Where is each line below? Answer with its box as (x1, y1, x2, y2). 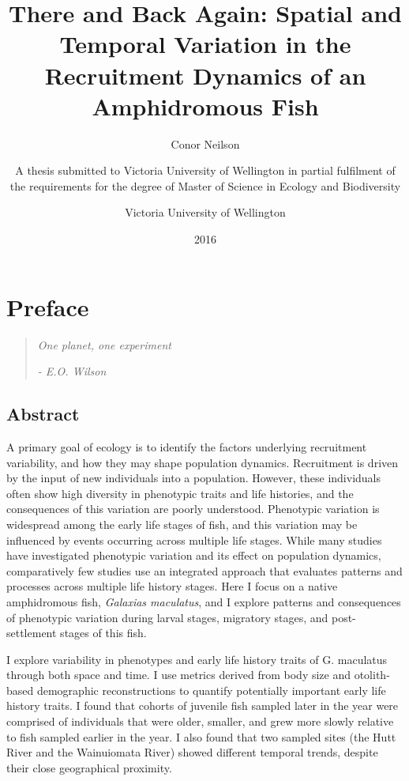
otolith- (354, 666, 390, 683)
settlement (6, 624, 57, 641)
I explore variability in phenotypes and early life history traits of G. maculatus (6, 651, 388, 667)
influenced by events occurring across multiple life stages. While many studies (6, 531, 382, 548)
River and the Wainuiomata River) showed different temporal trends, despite (6, 744, 378, 760)
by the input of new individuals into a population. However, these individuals (6, 470, 381, 486)
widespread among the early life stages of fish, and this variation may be (6, 515, 358, 532)
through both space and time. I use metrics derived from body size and (6, 666, 351, 683)
